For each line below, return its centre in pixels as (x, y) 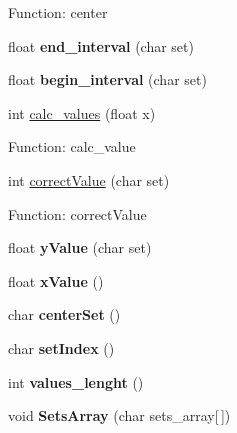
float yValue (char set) (80, 247)
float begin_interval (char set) (107, 79)
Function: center (58, 12)
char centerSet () (64, 314)
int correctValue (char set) (89, 179)
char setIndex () (61, 347)
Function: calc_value (72, 146)
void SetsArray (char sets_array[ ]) (119, 415)
